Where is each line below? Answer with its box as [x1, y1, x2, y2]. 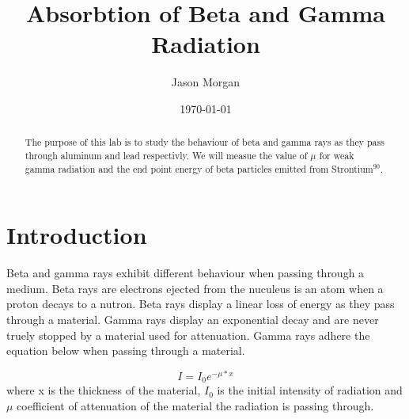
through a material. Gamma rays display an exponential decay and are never [6, 310, 379, 327]
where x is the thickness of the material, [6, 382, 201, 398]
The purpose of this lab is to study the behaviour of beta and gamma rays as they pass [25, 135, 384, 149]
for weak [319, 148, 354, 162]
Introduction [6, 219, 147, 251]
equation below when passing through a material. [6, 342, 245, 359]
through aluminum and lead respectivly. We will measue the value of [25, 148, 308, 162]
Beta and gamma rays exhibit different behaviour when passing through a [6, 265, 365, 281]
